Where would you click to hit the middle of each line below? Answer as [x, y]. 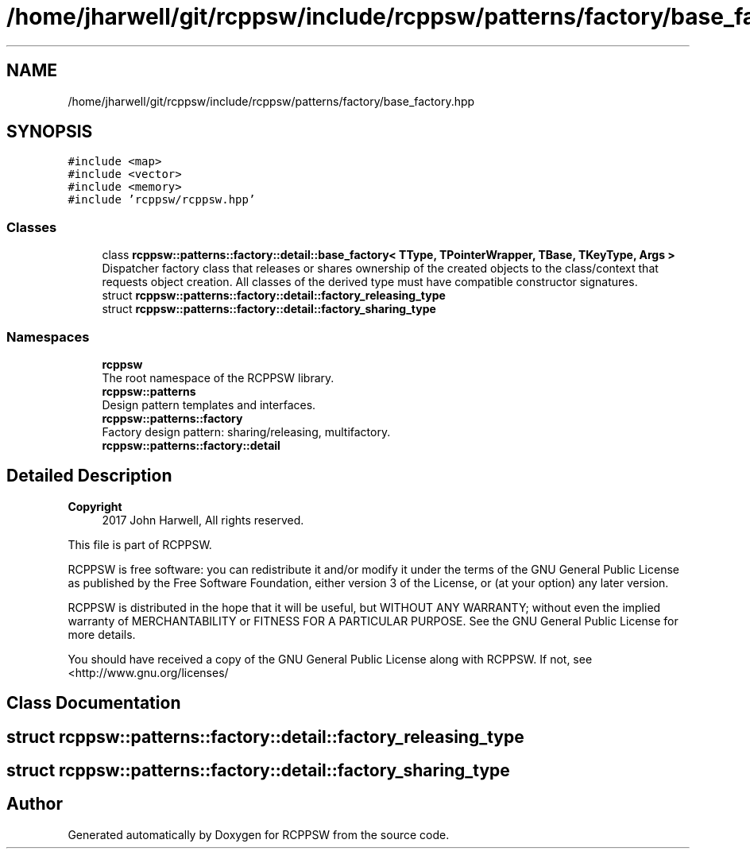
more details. [102, 634]
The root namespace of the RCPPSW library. [218, 377]
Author [35, 804]
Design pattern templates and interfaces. [209, 404]
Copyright [95, 506]
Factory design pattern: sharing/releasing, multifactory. [246, 431]
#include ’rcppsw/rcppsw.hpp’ [162, 200]
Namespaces [48, 337]
